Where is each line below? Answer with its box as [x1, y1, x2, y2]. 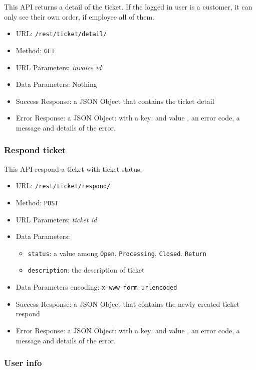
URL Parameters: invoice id [16, 62, 102, 72]
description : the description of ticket [28, 265, 145, 275]
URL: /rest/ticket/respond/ [16, 180, 111, 191]
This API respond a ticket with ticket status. [4, 163, 142, 174]
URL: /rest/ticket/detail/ [16, 28, 107, 39]
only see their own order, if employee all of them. [4, 11, 155, 22]
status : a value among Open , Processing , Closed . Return [28, 248, 206, 258]
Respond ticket [4, 144, 66, 156]
